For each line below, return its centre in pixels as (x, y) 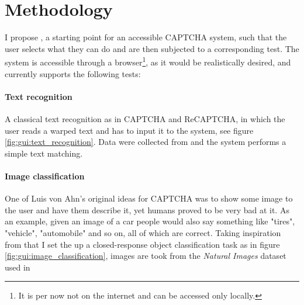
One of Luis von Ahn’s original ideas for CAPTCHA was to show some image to (149, 198)
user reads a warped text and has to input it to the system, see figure (129, 130)
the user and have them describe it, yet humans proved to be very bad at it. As (147, 209)
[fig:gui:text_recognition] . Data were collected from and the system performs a (146, 142)
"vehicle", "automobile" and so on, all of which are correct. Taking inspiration (143, 232)
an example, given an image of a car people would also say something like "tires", (150, 221)
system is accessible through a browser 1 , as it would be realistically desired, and (148, 61)
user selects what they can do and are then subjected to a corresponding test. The (152, 48)
